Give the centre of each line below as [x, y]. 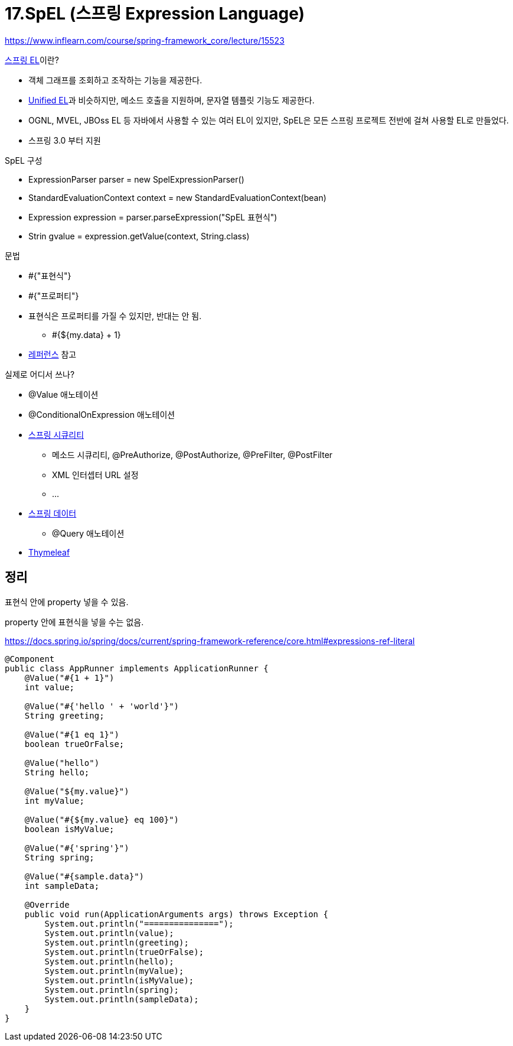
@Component [30, 659]
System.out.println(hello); [109, 961]
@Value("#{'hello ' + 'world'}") [102, 706]
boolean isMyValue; [69, 829]
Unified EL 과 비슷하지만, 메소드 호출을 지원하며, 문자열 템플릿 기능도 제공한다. [171, 100]
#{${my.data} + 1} [86, 334]
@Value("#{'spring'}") [77, 848]
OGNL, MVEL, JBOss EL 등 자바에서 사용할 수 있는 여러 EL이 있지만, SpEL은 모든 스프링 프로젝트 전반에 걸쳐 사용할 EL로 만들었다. [269, 120]
